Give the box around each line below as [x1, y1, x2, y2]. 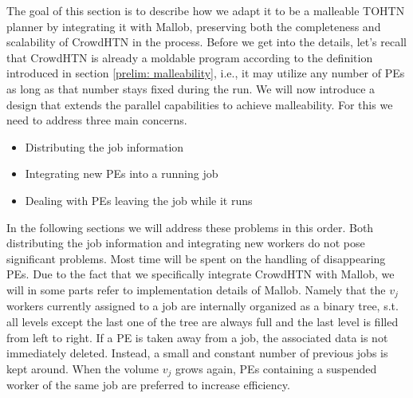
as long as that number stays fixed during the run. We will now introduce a [6, 80, 376, 97]
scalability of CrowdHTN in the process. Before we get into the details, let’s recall [6, 33, 407, 50]
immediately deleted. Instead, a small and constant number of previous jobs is [6, 345, 388, 361]
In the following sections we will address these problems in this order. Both [6, 219, 374, 235]
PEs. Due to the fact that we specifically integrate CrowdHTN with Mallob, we [6, 266, 395, 282]
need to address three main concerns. [6, 112, 187, 128]
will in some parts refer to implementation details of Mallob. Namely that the [6, 281, 386, 298]
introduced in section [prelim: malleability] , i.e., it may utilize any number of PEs [6, 65, 405, 81]
